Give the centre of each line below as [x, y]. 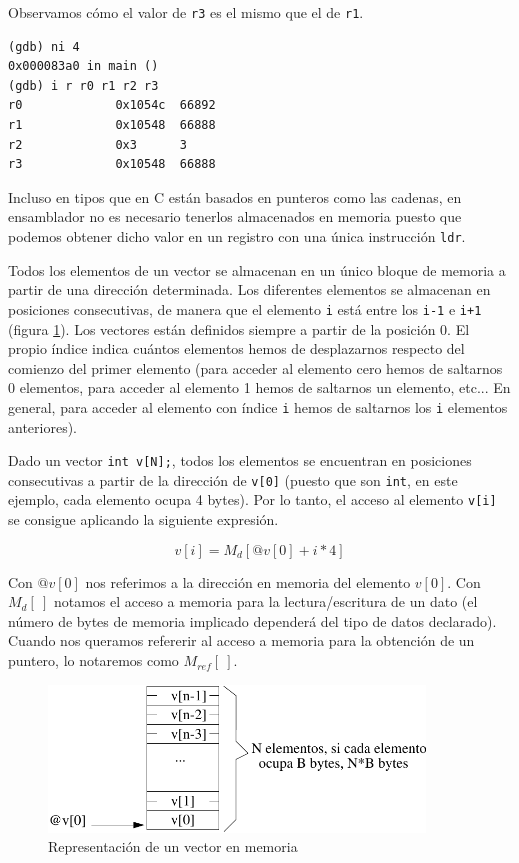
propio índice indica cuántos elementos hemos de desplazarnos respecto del [236, 348]
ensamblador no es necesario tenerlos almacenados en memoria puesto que [235, 216]
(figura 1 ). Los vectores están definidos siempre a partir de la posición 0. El [239, 328]
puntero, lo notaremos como [93, 660]
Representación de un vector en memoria [173, 846]
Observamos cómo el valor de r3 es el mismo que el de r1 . [186, 12]
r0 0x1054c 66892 [112, 105]
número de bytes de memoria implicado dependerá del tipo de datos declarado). [252, 620]
